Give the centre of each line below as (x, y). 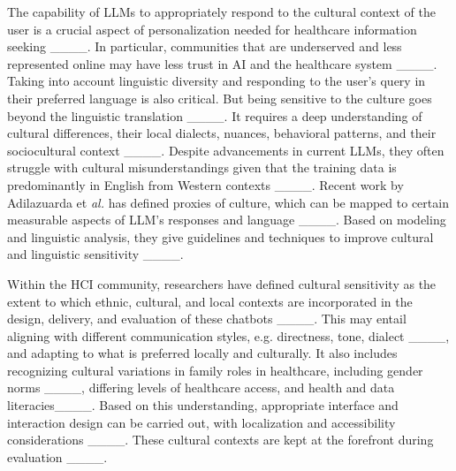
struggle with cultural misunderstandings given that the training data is (202, 167)
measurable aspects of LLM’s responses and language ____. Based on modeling (227, 220)
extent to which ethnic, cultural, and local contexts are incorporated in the (210, 301)
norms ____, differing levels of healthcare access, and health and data (201, 387)
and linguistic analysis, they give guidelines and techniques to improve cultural (220, 236)
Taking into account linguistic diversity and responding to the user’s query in (217, 81)
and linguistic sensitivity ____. (95, 254)
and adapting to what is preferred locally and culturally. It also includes (202, 353)
